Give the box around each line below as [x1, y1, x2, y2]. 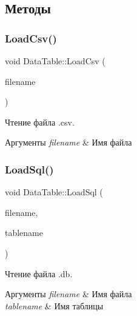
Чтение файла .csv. [5, 115, 75, 128]
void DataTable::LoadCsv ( [5, 55, 105, 67]
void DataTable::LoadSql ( [5, 186, 103, 198]
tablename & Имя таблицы [5, 299, 104, 312]
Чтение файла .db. [5, 267, 73, 280]
